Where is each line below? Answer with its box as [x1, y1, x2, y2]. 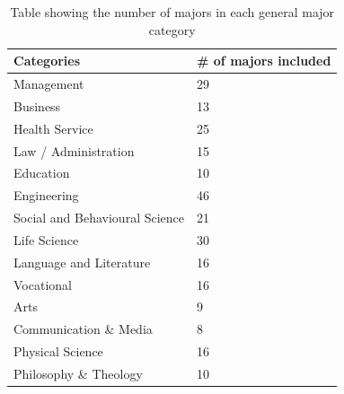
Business [13, 96, 61, 115]
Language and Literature [13, 252, 151, 271]
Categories [13, 51, 81, 70]
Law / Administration [13, 141, 135, 160]
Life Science [13, 230, 79, 249]
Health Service [13, 118, 93, 137]
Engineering [13, 186, 79, 205]
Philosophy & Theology [13, 364, 143, 382]
